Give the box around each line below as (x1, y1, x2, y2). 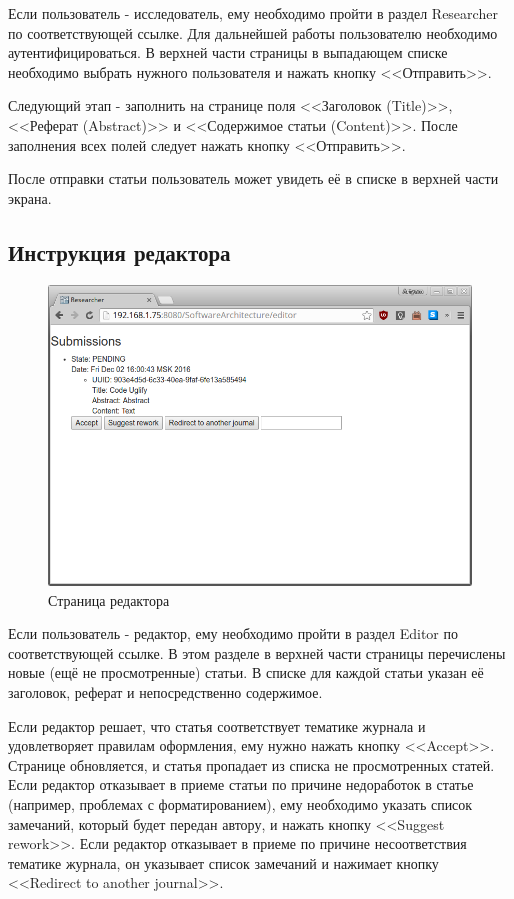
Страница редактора (48, 589, 170, 610)
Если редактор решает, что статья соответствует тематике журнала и (8, 715, 426, 736)
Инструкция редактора (8, 236, 231, 267)
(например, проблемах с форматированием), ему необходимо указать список (8, 794, 473, 814)
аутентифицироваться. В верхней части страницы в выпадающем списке (8, 42, 448, 63)
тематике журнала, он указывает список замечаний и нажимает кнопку (8, 852, 439, 873)
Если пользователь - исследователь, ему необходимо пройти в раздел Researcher (8, 3, 498, 23)
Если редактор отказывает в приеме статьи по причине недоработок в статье (8, 774, 474, 795)
